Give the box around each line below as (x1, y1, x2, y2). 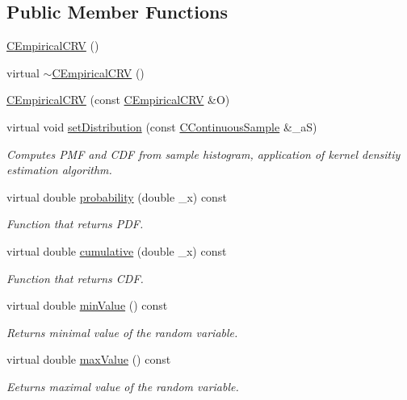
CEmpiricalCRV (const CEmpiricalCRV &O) (6, 91, 230, 108)
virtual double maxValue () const (6, 351, 171, 368)
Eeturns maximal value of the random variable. (6, 377, 239, 394)
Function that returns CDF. (6, 269, 144, 286)
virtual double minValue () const (6, 297, 168, 314)
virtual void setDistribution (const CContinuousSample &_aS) (6, 118, 317, 135)
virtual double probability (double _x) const (6, 188, 227, 205)
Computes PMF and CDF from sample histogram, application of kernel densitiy (6, 145, 401, 162)
